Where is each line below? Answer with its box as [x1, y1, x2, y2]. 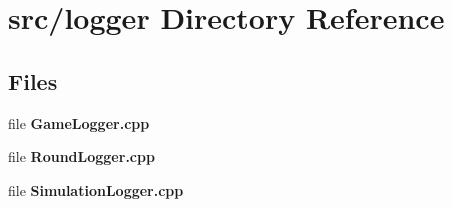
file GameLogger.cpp [8, 112, 150, 133]
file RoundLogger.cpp [8, 146, 155, 167]
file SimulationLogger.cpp [8, 179, 184, 200]
